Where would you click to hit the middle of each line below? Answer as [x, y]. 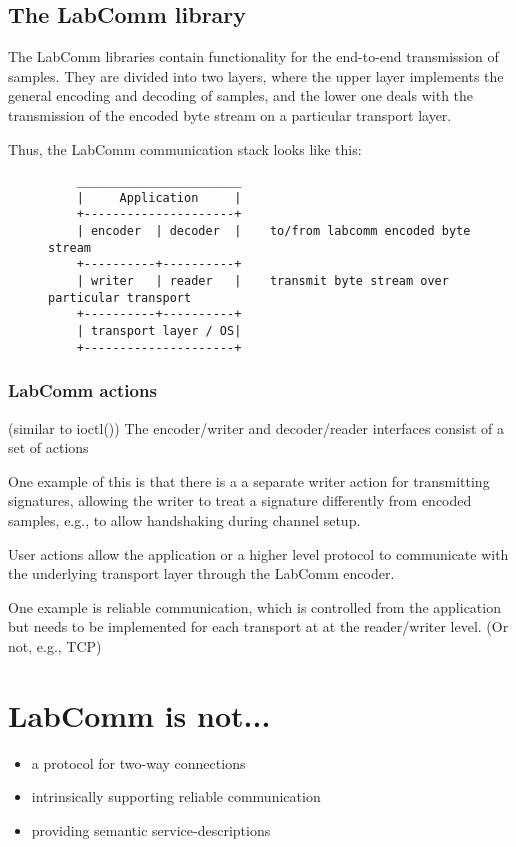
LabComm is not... [139, 714]
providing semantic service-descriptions [151, 829]
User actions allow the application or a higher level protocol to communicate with [258, 553]
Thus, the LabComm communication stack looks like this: [185, 148]
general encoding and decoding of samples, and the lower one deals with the [241, 95]
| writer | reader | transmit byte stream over [262, 281]
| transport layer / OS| [159, 331]
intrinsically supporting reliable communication [176, 796]
